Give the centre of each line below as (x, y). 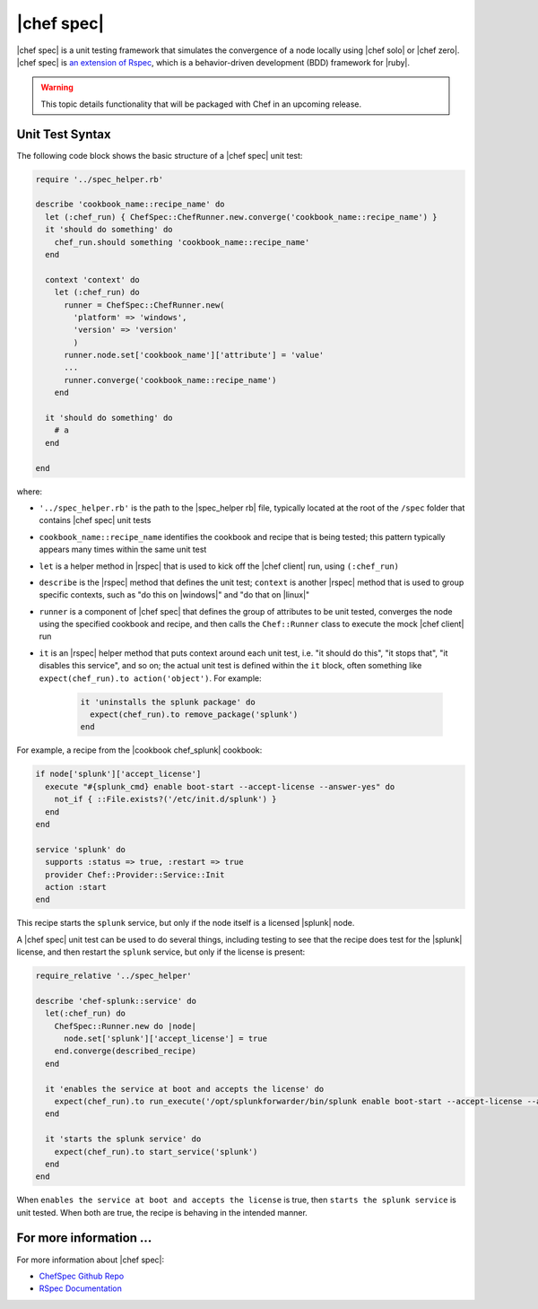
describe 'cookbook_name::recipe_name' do (130, 205)
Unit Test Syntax (64, 134)
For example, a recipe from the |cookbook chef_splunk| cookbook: (139, 750)
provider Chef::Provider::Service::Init (135, 874)
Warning (57, 87)
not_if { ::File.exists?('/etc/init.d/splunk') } (165, 799)
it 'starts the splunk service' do (123, 1139)
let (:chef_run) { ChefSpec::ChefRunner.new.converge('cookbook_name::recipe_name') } (242, 217)
